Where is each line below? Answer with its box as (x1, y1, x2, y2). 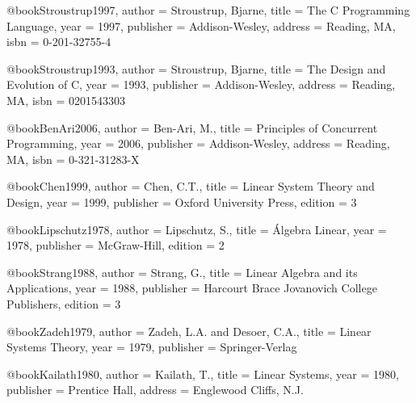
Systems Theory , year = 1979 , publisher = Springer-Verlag (6, 338, 297, 355)
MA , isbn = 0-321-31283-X (6, 150, 140, 167)
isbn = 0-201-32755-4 (6, 33, 111, 50)
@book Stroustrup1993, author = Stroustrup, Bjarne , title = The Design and (6, 60, 386, 77)
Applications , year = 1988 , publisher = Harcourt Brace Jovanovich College (6, 279, 377, 296)
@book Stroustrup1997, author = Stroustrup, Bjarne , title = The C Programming (6, 2, 410, 18)
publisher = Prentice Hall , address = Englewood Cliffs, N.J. (6, 381, 304, 398)
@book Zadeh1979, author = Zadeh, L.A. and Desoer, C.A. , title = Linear (6, 322, 372, 339)
